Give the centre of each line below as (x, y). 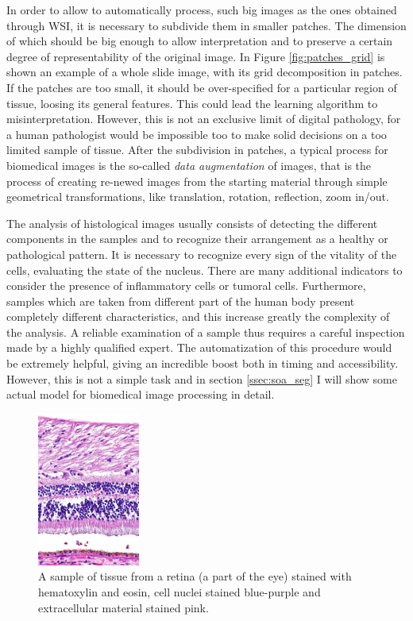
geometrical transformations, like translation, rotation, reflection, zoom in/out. (198, 197)
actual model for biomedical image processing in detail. (141, 394)
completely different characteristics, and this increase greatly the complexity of (198, 316)
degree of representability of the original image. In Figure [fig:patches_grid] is (196, 56)
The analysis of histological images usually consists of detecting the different (192, 223)
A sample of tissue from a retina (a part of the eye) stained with (195, 576)
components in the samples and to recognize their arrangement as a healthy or (197, 239)
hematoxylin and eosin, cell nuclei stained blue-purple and (179, 591)
